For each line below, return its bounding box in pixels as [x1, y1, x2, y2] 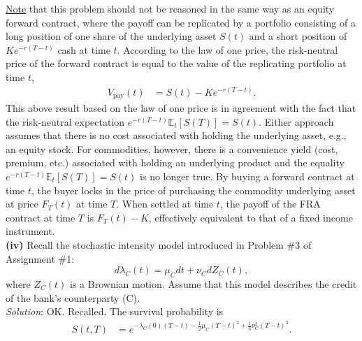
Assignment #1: [6, 251, 75, 266]
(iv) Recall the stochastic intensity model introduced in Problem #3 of [6, 238, 312, 252]
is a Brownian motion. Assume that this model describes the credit [70, 276, 357, 291]
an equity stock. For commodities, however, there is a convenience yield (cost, [6, 141, 338, 156]
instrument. [6, 224, 55, 238]
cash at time [57, 42, 110, 57]
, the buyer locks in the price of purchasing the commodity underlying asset [31, 182, 356, 197]
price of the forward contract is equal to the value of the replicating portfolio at [6, 56, 347, 71]
